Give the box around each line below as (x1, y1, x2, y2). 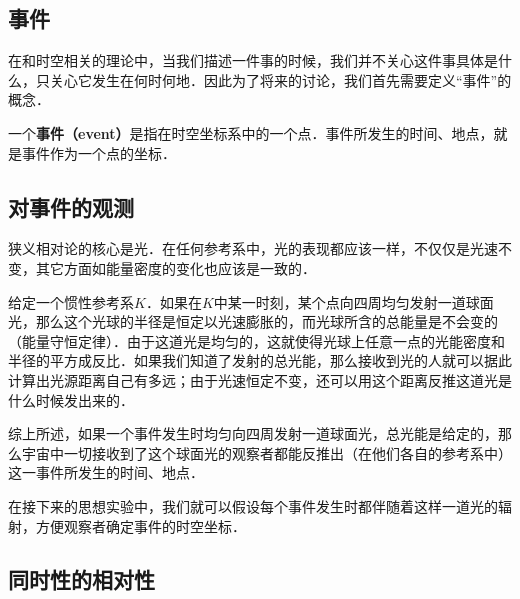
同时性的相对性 (8, 564, 155, 595)
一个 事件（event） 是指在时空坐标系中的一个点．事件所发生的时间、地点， (8, 122, 494, 143)
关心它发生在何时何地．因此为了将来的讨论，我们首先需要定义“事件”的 (49, 69, 512, 90)
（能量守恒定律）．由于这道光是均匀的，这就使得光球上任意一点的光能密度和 (8, 330, 505, 351)
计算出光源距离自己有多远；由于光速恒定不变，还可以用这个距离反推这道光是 (8, 369, 512, 390)
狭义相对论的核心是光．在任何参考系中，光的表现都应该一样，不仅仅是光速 (8, 238, 498, 259)
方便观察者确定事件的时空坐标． (35, 515, 246, 536)
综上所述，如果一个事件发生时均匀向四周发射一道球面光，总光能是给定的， (8, 423, 498, 444)
